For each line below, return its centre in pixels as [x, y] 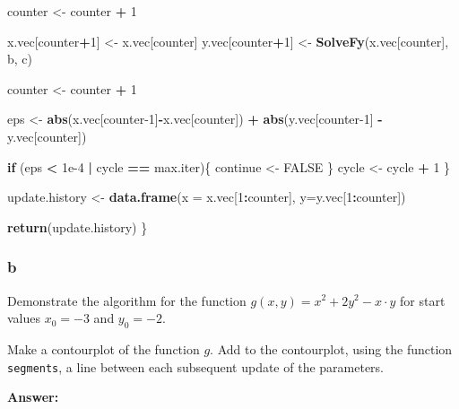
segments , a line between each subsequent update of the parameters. [196, 366]
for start [423, 300]
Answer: [33, 397]
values [24, 318]
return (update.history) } [78, 226]
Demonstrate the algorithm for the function [127, 300]
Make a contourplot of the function [104, 348]
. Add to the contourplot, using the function [331, 348]
